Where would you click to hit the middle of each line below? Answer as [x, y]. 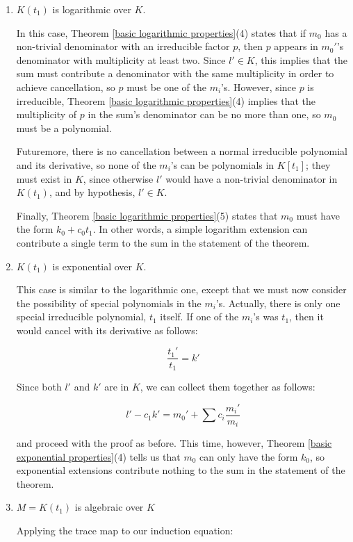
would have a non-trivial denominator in [252, 178]
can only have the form [249, 456]
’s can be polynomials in [222, 164]
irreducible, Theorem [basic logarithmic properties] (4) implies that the [166, 100]
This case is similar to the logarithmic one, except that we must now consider [181, 289]
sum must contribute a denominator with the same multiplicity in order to [175, 73]
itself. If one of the [199, 317]
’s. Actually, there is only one [278, 303]
